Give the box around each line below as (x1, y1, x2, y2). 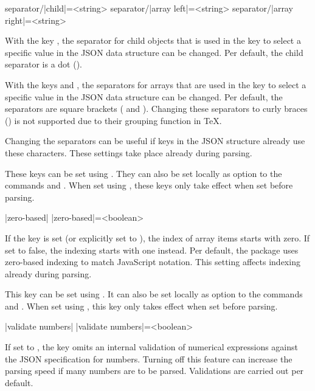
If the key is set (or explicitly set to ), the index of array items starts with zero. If (5, 231, 310, 244)
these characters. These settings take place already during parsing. (5, 146, 252, 159)
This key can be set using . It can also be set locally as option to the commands (5, 288, 303, 300)
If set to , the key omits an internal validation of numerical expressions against (5, 341, 299, 353)
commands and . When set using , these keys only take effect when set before (5, 179, 293, 192)
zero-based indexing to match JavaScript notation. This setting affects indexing (5, 255, 300, 268)
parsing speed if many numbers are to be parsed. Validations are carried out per (5, 364, 304, 377)
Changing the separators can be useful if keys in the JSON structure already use (5, 134, 305, 147)
